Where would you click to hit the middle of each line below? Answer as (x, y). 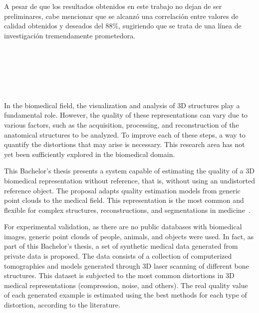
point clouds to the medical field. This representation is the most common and (124, 200)
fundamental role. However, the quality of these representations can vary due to (126, 115)
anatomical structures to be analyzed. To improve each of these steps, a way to (125, 134)
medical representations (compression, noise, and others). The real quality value (126, 285)
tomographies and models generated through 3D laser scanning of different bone (127, 265)
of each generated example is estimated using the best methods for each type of (126, 295)
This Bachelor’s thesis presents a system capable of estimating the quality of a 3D (129, 171)
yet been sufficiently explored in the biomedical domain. (90, 154)
